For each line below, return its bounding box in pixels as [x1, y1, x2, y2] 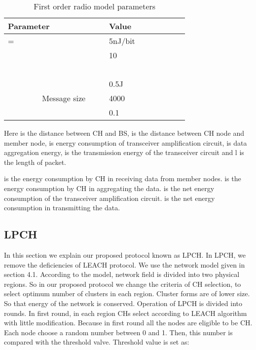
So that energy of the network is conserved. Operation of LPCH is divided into [4, 298, 243, 308]
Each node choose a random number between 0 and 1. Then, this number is [4, 327, 233, 337]
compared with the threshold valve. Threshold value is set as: [4, 337, 189, 347]
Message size [42, 92, 86, 104]
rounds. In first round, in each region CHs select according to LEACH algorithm [4, 308, 247, 318]
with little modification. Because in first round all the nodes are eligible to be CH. [4, 317, 253, 328]
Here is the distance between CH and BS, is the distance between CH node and [4, 128, 244, 138]
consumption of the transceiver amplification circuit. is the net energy [4, 193, 215, 203]
